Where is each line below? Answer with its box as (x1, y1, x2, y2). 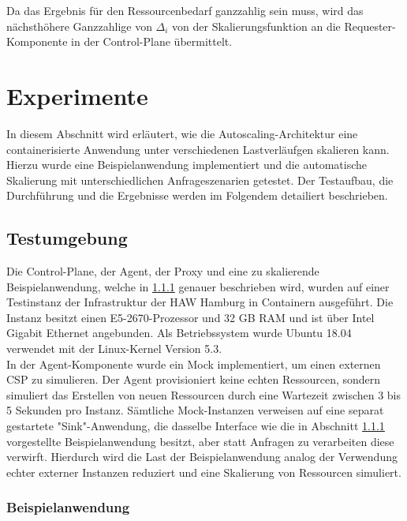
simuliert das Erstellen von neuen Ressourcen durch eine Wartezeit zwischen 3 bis (6, 386, 401, 403)
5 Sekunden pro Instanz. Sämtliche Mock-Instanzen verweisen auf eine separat (6, 402, 384, 418)
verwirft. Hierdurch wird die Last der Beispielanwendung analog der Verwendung (6, 448, 398, 465)
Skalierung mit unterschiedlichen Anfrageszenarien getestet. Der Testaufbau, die (6, 171, 394, 188)
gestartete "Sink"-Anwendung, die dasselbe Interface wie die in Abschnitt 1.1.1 (6, 418, 385, 434)
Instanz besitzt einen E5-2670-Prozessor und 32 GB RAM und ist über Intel (6, 309, 375, 325)
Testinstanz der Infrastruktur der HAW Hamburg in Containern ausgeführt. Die (6, 294, 394, 310)
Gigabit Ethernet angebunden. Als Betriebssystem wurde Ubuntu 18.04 (6, 324, 352, 341)
